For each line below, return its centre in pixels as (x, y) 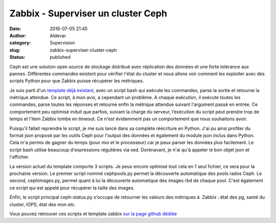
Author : (18, 35)
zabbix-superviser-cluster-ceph (83, 50)
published (60, 57)
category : (20, 43)
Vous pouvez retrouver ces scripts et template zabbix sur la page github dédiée (93, 214)
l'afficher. (19, 157)
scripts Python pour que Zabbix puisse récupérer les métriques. (77, 81)
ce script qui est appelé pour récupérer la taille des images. (72, 188)
